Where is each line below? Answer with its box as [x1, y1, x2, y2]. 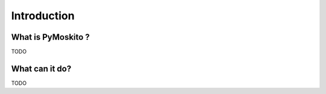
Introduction [11, 9, 75, 22]
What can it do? [11, 63, 72, 74]
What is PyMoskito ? [11, 32, 90, 42]
